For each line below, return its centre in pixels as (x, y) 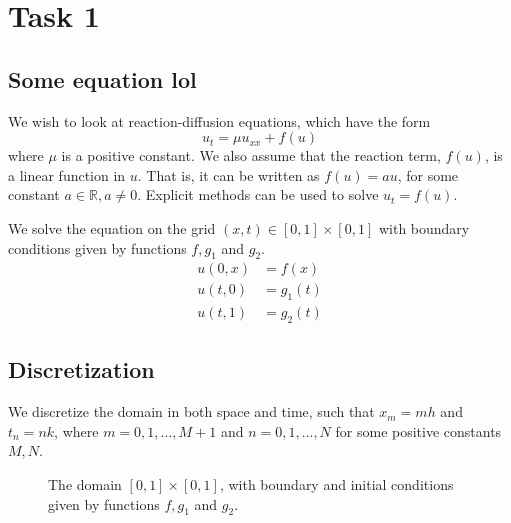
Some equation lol (102, 78)
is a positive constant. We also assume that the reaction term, (251, 155)
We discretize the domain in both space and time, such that (191, 411)
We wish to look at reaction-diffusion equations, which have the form (219, 120)
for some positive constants (418, 430)
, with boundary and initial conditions (336, 484)
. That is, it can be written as (228, 174)
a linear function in (67, 174)
